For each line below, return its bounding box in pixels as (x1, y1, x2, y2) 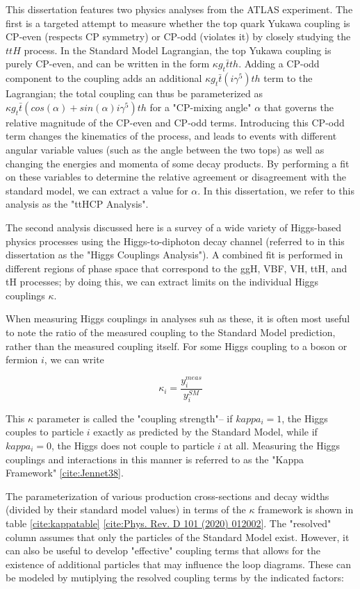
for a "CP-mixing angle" (149, 99, 252, 114)
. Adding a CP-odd (238, 56, 320, 71)
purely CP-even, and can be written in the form (6, 56, 210, 71)
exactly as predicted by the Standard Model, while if (93, 424, 318, 439)
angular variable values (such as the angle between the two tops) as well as (6, 142, 325, 156)
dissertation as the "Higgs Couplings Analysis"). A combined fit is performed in (6, 247, 343, 262)
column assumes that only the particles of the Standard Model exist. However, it (6, 529, 350, 544)
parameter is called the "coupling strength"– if (36, 410, 233, 425)
